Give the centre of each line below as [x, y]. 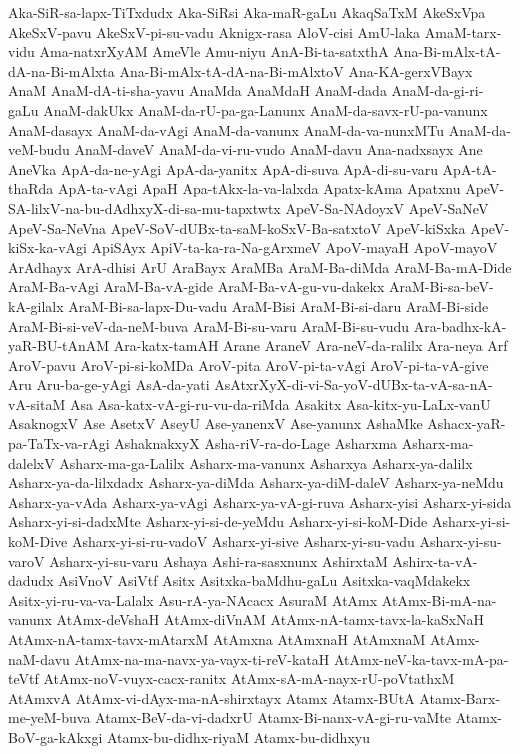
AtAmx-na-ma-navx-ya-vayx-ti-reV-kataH [202, 658]
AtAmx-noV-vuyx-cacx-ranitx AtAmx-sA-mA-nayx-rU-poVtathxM [249, 678]
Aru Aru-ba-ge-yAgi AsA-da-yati [109, 384]
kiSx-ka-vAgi [47, 247]
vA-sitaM [37, 403]
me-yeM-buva [49, 717]
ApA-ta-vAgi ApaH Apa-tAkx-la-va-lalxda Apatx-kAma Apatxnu [259, 188]
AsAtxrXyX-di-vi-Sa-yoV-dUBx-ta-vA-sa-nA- [353, 384]
